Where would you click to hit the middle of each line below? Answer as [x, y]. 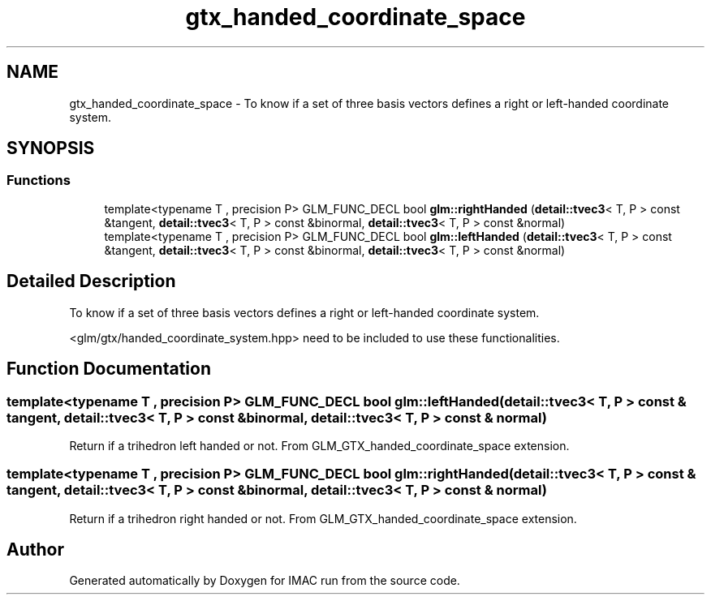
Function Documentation [109, 369]
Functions [39, 180]
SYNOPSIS [51, 148]
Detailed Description [91, 281]
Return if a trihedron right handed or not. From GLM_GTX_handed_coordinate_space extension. [323, 518]
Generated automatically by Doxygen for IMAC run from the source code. [265, 581]
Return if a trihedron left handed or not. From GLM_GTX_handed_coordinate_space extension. [319, 445]
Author [35, 550]
